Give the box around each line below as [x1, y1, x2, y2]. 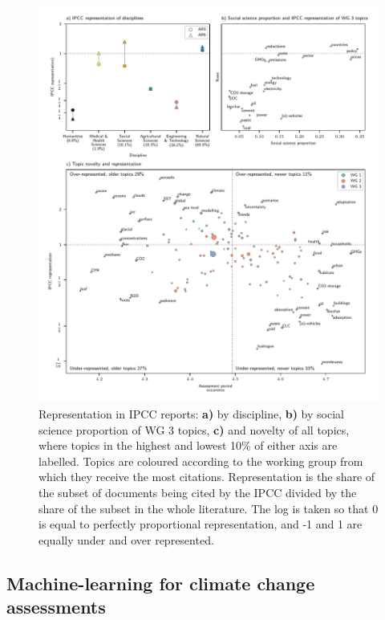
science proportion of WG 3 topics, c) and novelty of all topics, [38, 421, 350, 438]
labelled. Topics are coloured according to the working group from [38, 452, 363, 469]
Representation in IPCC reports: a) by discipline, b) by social [38, 405, 344, 422]
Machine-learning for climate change [6, 570, 315, 595]
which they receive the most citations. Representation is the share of [38, 468, 375, 485]
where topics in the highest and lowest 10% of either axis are [38, 437, 338, 454]
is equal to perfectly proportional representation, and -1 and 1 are [38, 516, 363, 532]
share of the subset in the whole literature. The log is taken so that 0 [38, 500, 379, 516]
